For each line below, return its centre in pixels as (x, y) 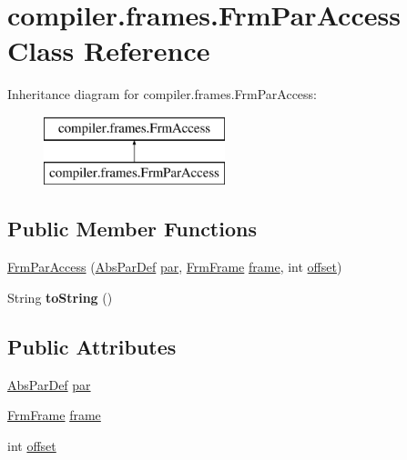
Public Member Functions (132, 229)
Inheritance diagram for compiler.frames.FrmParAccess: (163, 94)
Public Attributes (92, 346)
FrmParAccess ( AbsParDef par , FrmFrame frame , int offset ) (175, 267)
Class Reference (109, 50)
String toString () (60, 297)
